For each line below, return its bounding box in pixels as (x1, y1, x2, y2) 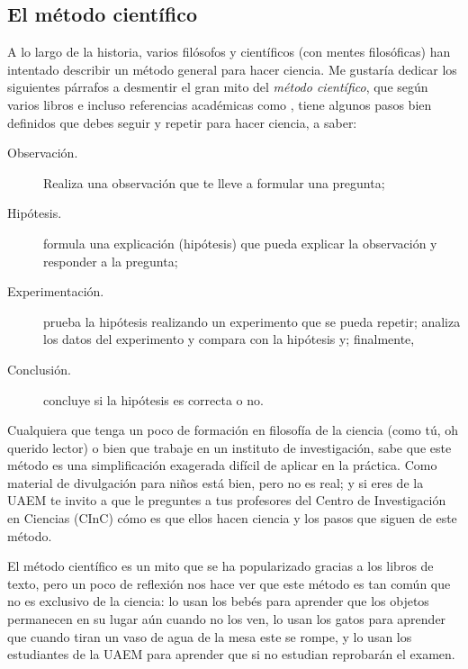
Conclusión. (7, 359, 71, 378)
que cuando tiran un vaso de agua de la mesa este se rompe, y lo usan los (7, 627, 412, 646)
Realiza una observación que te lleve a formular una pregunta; (43, 173, 385, 192)
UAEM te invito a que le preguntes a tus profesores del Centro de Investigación (7, 491, 446, 510)
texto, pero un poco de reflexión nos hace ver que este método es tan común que (7, 574, 451, 592)
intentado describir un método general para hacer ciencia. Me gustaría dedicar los (7, 59, 457, 78)
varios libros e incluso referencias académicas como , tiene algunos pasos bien (7, 95, 432, 113)
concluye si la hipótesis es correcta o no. (43, 390, 264, 409)
